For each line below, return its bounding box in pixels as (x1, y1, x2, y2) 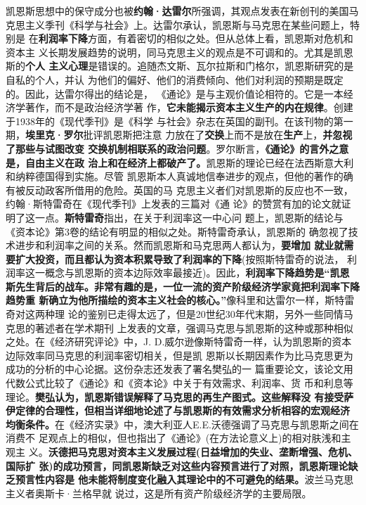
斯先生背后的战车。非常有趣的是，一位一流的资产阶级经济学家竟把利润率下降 (6, 279, 360, 293)
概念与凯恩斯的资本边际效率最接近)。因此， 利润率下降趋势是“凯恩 (44, 265, 350, 280)
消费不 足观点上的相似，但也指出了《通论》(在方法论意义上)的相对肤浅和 (6, 430, 341, 445)
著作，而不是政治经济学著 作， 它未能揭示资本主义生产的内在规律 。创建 (25, 100, 353, 115)
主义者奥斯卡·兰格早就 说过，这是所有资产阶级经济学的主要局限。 (6, 485, 312, 500)
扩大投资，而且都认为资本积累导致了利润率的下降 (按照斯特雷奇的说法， (15, 251, 344, 266)
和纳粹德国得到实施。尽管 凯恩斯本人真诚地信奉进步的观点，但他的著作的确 (6, 169, 353, 184)
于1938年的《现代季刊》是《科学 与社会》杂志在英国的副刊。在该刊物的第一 (6, 113, 353, 128)
